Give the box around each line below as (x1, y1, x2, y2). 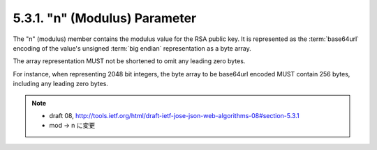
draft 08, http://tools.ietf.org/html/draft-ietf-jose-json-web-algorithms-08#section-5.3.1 (49, 111, 300, 119)
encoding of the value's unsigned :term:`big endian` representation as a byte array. (13, 44, 251, 52)
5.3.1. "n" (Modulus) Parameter (13, 10, 197, 26)
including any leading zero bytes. (13, 80, 108, 88)
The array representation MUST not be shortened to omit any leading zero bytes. (13, 57, 246, 65)
